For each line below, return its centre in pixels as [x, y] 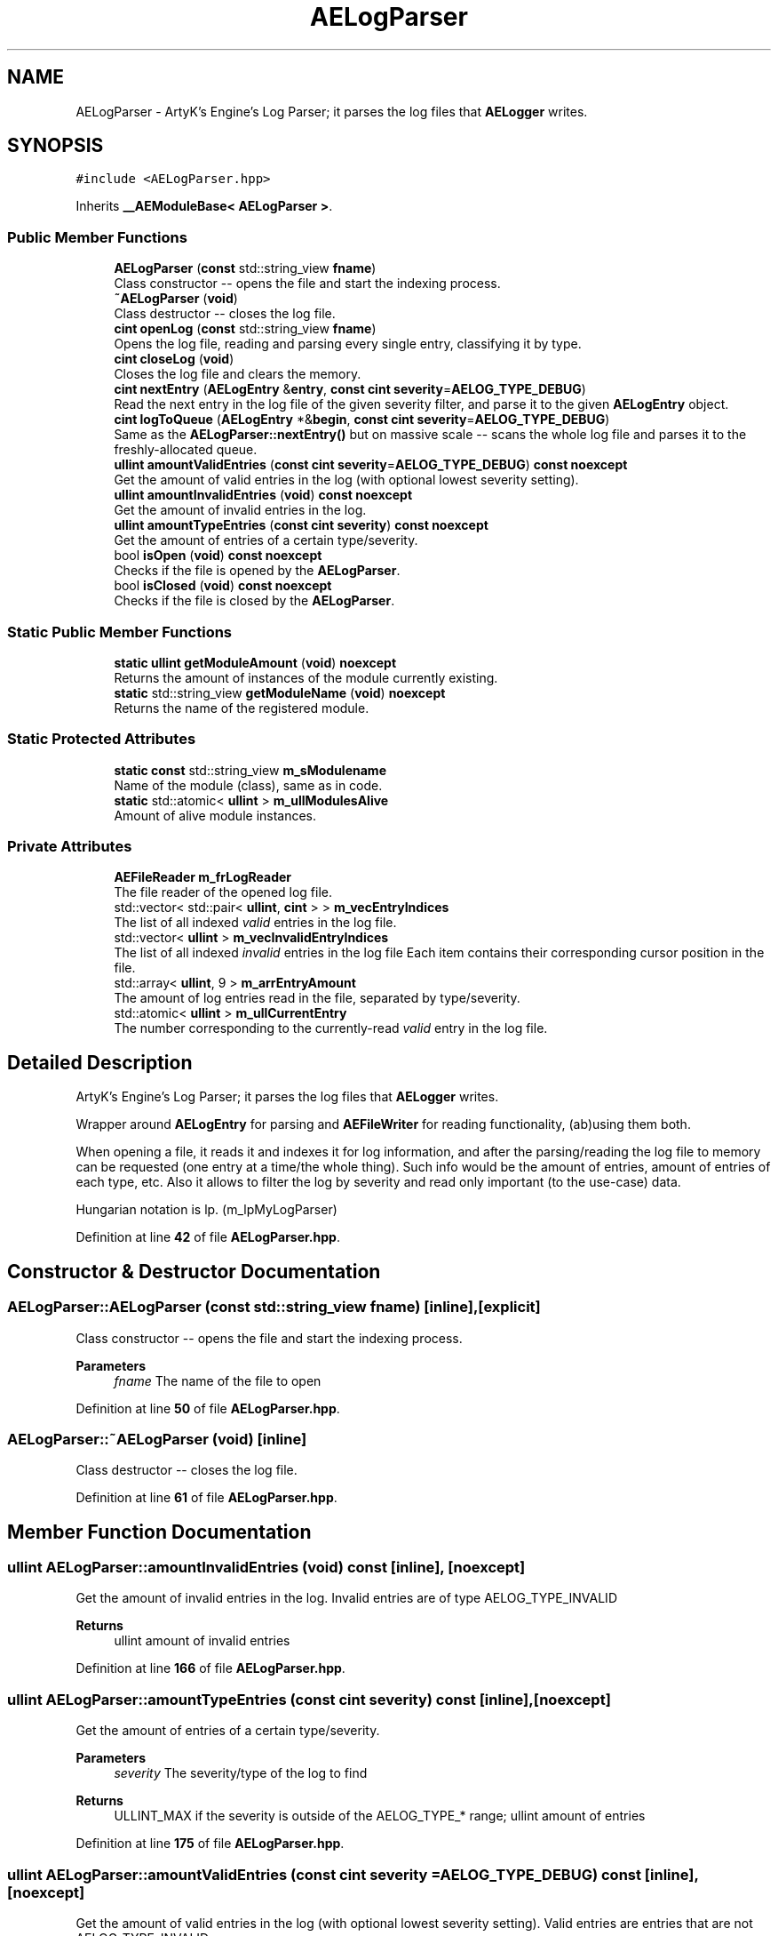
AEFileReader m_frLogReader [203, 877]
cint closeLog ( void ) [174, 359]
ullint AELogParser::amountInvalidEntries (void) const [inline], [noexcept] [266, 1568]
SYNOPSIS [56, 146]
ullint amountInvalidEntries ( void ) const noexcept [263, 495]
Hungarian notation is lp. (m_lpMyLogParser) [206, 1210]
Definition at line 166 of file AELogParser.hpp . [210, 1668]
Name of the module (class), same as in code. [248, 785]
